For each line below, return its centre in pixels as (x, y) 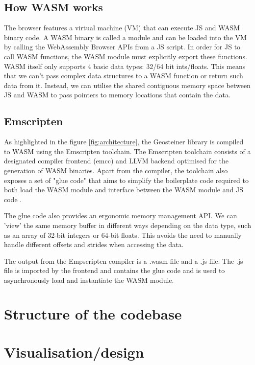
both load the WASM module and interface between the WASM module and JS (124, 190)
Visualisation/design (74, 352)
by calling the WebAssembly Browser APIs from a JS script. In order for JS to (122, 47)
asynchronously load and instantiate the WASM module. (89, 280)
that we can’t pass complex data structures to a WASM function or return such (124, 76)
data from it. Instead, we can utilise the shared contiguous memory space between (127, 85)
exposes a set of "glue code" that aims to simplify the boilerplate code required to (126, 180)
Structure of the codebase (93, 313)
